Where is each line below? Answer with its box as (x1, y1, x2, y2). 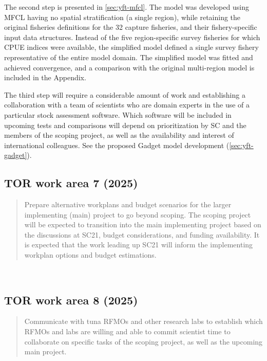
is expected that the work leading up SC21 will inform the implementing (24, 239, 253, 250)
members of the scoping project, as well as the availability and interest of (4, 130, 234, 140)
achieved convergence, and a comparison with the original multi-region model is (4, 62, 255, 73)
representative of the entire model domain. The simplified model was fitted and (4, 51, 253, 62)
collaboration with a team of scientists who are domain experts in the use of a (4, 99, 250, 110)
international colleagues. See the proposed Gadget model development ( (4, 139, 230, 150)
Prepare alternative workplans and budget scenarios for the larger (24, 199, 232, 210)
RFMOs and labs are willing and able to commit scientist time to (24, 326, 231, 337)
